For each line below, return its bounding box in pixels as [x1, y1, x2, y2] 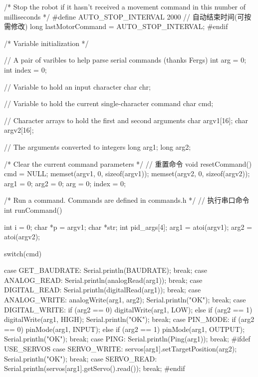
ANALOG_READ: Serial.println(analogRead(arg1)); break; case [4, 274, 203, 285]
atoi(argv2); [4, 231, 40, 242]
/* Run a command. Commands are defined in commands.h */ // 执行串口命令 [4, 195, 250, 205]
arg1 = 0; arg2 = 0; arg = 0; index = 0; [4, 178, 126, 188]
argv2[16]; [4, 125, 34, 135]
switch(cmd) [4, 248, 42, 258]
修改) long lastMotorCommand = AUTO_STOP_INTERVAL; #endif [10, 21, 228, 32]
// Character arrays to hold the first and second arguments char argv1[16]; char [4, 115, 249, 125]
